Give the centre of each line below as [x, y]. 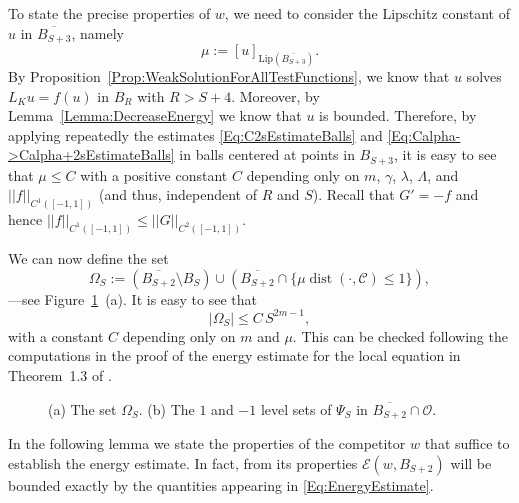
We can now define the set [88, 258]
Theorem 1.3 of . [60, 374]
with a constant [56, 335]
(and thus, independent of [177, 194]
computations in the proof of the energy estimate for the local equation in [234, 355]
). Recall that [353, 194]
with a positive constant [154, 174]
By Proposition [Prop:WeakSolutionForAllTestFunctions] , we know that [229, 75]
